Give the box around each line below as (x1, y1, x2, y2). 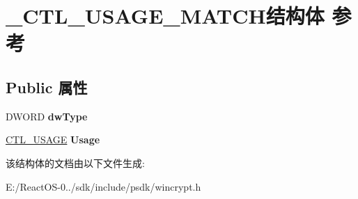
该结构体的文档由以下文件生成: (6, 155, 145, 170)
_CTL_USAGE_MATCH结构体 (6, 1, 325, 30)
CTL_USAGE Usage (6, 132, 100, 147)
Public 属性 (6, 76, 88, 97)
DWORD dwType (6, 109, 88, 123)
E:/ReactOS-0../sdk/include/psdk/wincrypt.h (6, 179, 201, 193)
